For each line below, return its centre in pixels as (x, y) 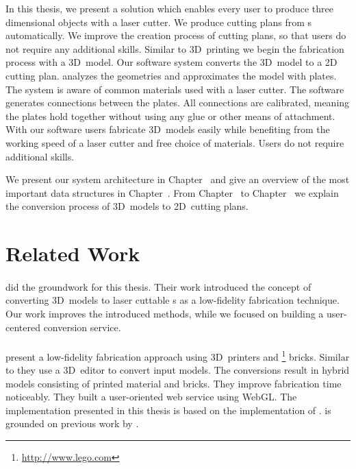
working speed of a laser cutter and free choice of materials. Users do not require (175, 142)
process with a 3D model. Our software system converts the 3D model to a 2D (171, 62)
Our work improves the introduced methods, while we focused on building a (165, 314)
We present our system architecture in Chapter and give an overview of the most (178, 179)
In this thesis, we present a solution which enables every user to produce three (170, 8)
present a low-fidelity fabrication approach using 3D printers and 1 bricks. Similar (178, 355)
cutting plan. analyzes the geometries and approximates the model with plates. (171, 75)
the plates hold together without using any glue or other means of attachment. (170, 116)
